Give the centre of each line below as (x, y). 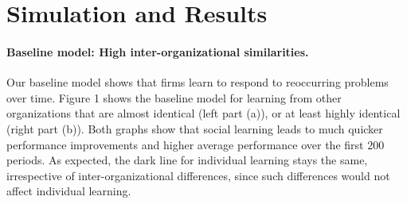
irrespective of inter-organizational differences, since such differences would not (198, 175)
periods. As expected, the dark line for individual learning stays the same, (187, 160)
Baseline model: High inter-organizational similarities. (158, 51)
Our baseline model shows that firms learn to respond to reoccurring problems (198, 82)
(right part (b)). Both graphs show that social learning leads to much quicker (195, 128)
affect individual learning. (69, 191)
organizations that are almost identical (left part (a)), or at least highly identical (203, 113)
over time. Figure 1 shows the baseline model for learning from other (174, 97)
